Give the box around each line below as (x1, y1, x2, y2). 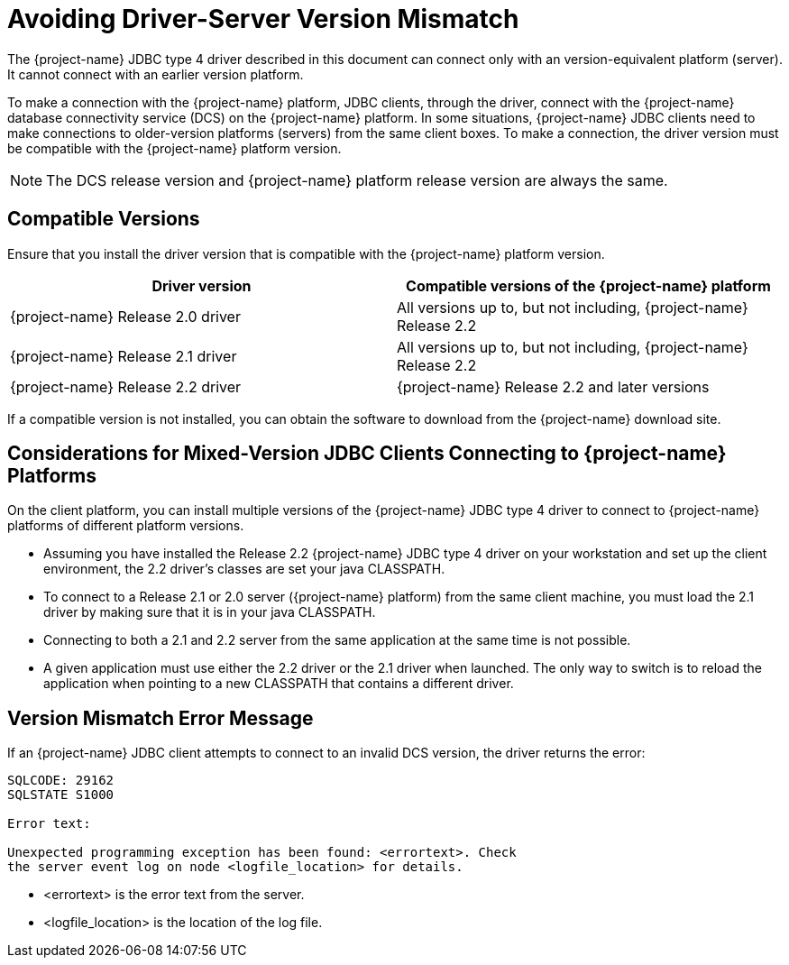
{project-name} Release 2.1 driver (10, 346, 237, 365)
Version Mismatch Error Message (7, 706, 314, 730)
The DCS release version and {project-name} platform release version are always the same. (46, 170, 668, 189)
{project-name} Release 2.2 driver (10, 377, 242, 396)
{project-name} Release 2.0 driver (10, 307, 241, 326)
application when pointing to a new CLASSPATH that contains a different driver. (43, 675, 514, 692)
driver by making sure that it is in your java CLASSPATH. (43, 604, 376, 620)
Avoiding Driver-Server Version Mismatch (7, 4, 519, 34)
